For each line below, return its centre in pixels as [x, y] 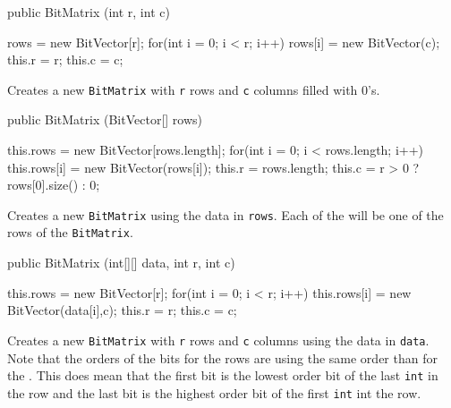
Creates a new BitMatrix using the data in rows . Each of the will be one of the [225, 214]
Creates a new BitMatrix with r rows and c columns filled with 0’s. [194, 89]
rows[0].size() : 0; [54, 185]
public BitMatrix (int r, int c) [89, 12]
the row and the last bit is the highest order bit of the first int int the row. [214, 392]
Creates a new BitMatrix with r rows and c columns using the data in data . [218, 340]
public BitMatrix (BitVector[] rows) [105, 119]
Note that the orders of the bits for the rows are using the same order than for [222, 357]
